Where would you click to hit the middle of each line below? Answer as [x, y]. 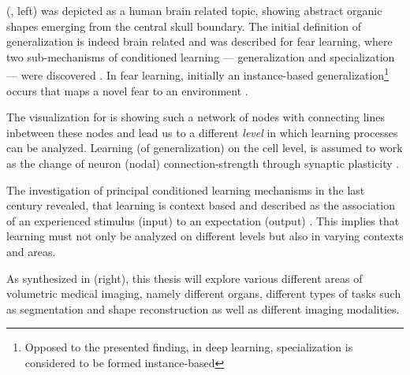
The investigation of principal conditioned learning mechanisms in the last [186, 189]
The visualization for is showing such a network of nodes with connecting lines [196, 117]
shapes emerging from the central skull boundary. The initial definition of [184, 26]
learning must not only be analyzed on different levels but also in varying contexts [205, 236]
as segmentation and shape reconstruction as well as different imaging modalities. [203, 308]
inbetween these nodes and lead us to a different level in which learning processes [202, 132]
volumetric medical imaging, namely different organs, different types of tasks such [204, 293]
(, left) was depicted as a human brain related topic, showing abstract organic [194, 10]
